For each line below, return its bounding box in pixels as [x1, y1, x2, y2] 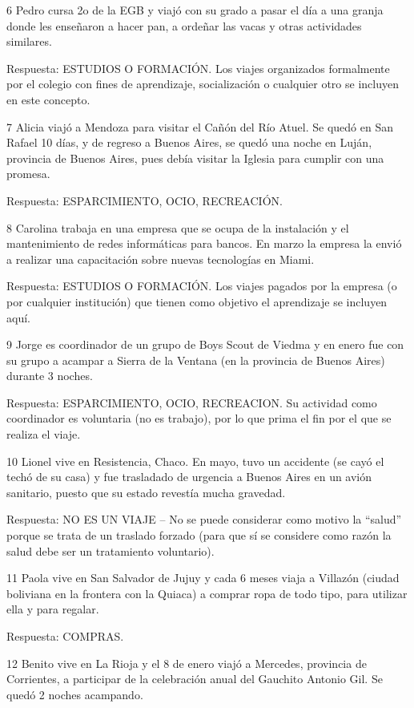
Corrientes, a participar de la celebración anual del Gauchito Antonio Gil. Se [6, 670, 383, 687]
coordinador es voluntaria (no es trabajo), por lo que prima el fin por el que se [6, 410, 392, 427]
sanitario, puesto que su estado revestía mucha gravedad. [6, 483, 286, 500]
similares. [6, 33, 52, 50]
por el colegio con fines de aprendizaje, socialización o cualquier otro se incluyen [6, 75, 399, 92]
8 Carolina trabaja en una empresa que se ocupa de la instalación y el [6, 219, 349, 236]
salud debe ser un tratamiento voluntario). [6, 542, 215, 559]
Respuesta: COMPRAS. [6, 628, 124, 644]
